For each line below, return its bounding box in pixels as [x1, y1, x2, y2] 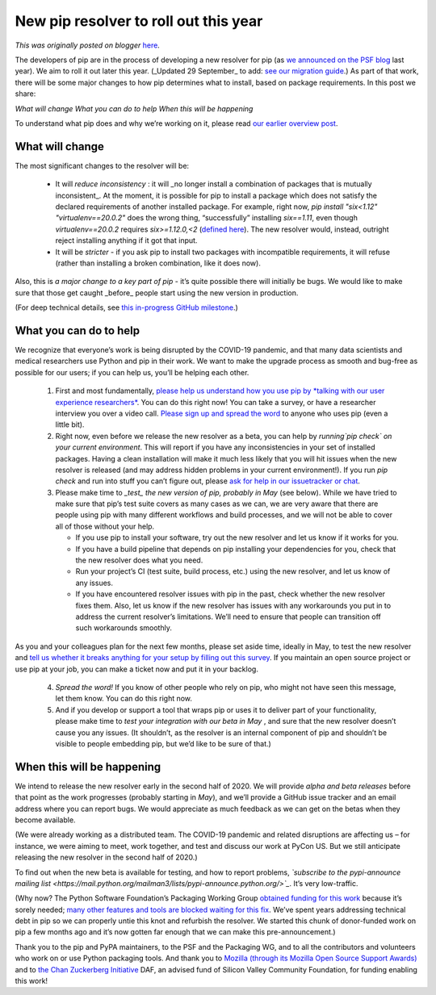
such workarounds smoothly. [75, 623, 173, 633]
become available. [15, 815, 76, 825]
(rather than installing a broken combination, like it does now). [55, 258, 262, 268]
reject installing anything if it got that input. [55, 236, 198, 245]
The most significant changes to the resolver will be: [15, 161, 190, 170]
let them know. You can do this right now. [55, 694, 193, 704]
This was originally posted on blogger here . [15, 40, 161, 50]
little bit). [55, 420, 85, 429]
